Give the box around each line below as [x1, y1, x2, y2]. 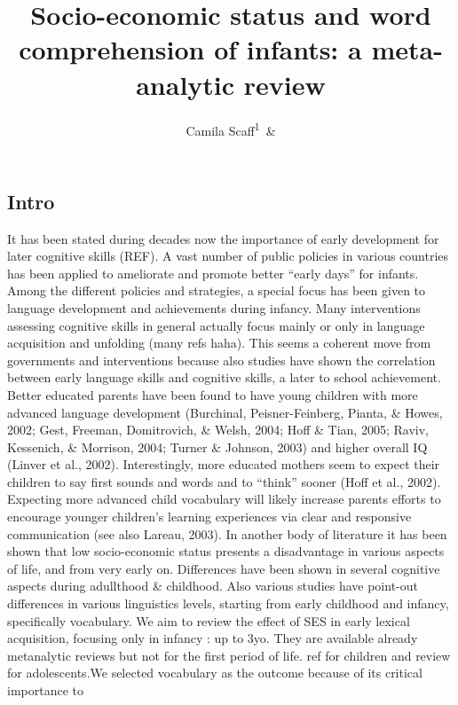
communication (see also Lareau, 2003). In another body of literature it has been [7, 524, 447, 543]
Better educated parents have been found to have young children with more [7, 385, 418, 403]
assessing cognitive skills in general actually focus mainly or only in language [7, 316, 425, 334]
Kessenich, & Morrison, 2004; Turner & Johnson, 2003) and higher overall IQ [7, 437, 428, 456]
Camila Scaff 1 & [186, 118, 276, 139]
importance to [7, 681, 83, 699]
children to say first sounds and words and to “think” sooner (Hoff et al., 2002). [7, 472, 441, 490]
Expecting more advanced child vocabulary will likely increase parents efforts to [7, 490, 441, 508]
